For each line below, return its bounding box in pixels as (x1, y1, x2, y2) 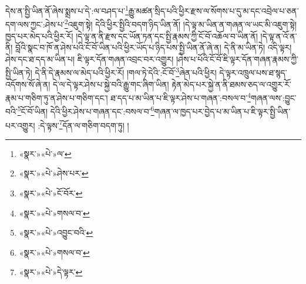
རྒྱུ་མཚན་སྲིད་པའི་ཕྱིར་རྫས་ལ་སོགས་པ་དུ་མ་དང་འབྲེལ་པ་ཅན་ (128, 4, 299, 16)
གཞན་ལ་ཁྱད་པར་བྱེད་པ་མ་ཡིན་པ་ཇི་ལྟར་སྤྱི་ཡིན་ (154, 105, 291, 118)
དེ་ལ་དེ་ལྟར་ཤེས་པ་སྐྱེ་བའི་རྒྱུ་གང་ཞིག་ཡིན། (52, 78, 169, 90)
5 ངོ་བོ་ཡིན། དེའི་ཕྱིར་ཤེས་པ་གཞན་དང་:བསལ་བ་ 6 (17, 103, 154, 118)
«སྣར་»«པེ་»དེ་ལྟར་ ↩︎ (19, 266, 83, 278)
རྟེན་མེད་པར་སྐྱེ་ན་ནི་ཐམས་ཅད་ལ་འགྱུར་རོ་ (172, 78, 291, 90)
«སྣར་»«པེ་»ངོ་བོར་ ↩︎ (19, 187, 83, 199)
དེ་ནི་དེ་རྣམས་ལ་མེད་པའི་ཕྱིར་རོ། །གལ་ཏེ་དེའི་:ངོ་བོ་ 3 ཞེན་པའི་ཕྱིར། (35, 65, 217, 78)
